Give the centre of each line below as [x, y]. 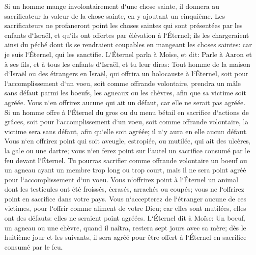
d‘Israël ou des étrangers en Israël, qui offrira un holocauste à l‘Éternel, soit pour [127, 73]
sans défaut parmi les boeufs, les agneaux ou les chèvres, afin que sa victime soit [125, 93]
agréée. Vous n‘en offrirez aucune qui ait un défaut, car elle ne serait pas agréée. [125, 102]
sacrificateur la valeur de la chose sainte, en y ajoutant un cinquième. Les [115, 15]
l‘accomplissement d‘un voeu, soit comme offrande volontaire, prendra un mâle [123, 83]
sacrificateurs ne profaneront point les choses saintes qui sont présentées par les [124, 25]
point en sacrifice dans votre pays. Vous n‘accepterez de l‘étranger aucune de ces [126, 198]
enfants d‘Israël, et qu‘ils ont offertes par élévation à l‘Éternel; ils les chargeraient [127, 35]
